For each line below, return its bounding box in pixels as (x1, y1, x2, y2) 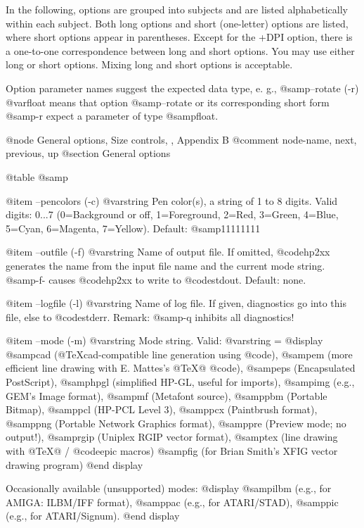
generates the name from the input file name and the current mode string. (6, 258, 325, 272)
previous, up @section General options (6, 146, 171, 161)
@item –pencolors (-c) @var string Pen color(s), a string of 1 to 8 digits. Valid (6, 193, 338, 208)
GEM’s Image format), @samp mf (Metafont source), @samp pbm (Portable (6, 388, 327, 403)
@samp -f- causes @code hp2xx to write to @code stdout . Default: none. (6, 272, 306, 287)
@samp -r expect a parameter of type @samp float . (6, 108, 219, 123)
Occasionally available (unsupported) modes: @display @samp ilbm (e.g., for (6, 481, 332, 496)
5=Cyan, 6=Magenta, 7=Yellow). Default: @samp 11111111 (6, 220, 261, 235)
